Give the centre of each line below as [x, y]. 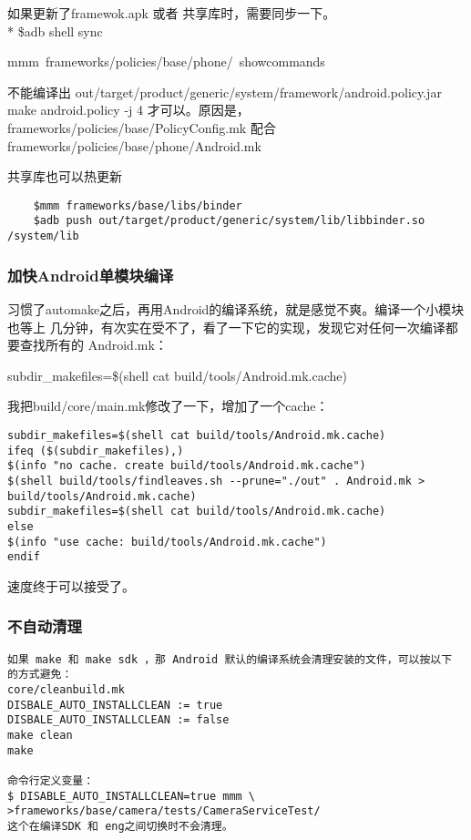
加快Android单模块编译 [91, 275]
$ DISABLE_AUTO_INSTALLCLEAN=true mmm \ [132, 796]
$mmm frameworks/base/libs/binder [138, 205]
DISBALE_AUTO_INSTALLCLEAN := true [115, 705]
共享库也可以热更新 [65, 176]
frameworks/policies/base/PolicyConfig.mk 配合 [142, 127]
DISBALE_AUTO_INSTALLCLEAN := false [118, 720]
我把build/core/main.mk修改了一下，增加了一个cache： [168, 406]
